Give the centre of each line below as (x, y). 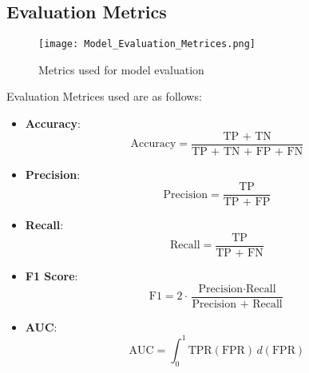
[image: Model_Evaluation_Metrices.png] (147, 44)
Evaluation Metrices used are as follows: (104, 96)
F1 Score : (51, 276)
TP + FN (240, 254)
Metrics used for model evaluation (121, 69)
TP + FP (247, 202)
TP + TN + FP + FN (248, 151)
